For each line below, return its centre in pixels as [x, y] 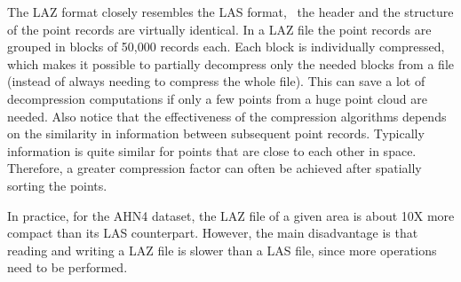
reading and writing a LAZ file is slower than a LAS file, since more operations [222, 250]
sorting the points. [57, 185]
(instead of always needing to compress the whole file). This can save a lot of [216, 81]
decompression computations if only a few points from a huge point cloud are [217, 98]
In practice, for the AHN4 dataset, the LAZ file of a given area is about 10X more [231, 215]
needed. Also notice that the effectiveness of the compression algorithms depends [227, 116]
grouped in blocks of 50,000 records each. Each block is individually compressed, [226, 47]
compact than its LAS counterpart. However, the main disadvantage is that [213, 233]
